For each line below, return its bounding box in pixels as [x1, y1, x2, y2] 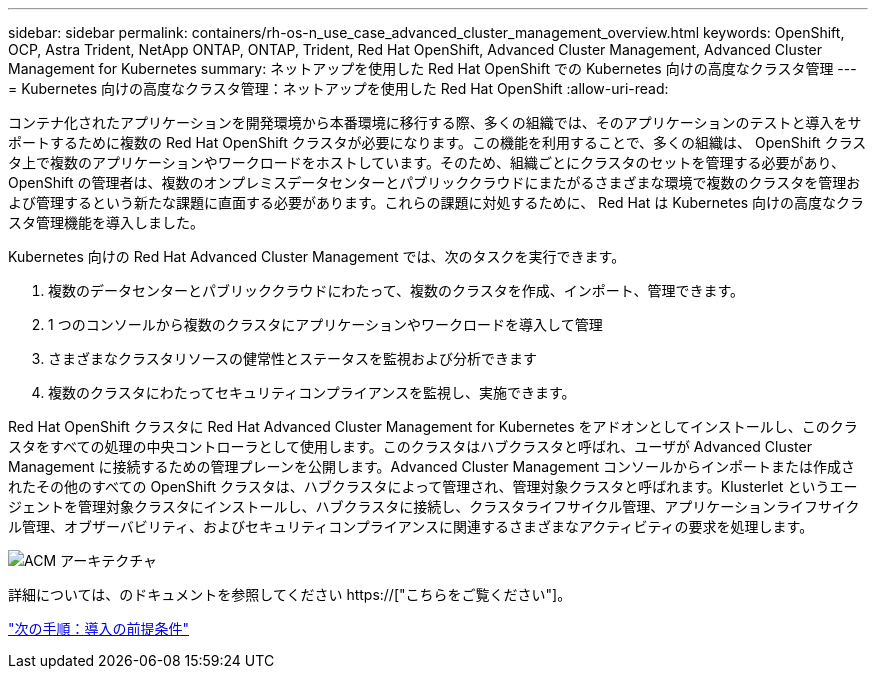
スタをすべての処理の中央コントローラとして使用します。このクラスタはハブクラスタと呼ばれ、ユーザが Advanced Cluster [8, 438, 812, 455]
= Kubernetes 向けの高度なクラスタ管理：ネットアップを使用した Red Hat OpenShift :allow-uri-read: [8, 80, 669, 97]
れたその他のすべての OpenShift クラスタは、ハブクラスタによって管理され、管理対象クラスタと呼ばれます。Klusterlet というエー [8, 478, 858, 495]
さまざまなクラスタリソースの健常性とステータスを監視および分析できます [48, 350, 538, 367]
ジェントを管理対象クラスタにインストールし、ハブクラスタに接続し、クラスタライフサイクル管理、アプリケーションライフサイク [8, 498, 860, 515]
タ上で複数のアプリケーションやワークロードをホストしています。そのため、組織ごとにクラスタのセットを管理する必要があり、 [8, 154, 846, 171]
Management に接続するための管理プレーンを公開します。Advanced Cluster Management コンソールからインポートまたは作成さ [8, 458, 856, 475]
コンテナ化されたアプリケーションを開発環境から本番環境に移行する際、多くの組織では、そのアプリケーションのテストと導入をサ [8, 114, 862, 131]
